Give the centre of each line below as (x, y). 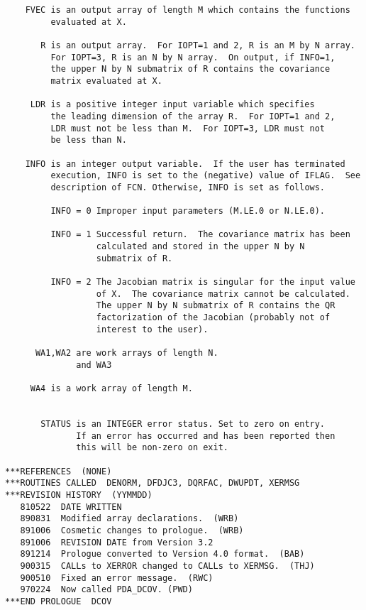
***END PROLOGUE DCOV (59, 601)
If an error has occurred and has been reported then (206, 436)
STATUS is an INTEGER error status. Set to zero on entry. (183, 424)
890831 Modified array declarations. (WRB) (129, 519)
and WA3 (94, 365)
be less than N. (89, 140)
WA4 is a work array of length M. (111, 388)
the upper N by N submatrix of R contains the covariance (190, 69)
